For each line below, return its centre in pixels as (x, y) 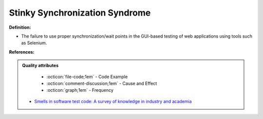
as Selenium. (34, 43)
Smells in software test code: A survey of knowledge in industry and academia (113, 101)
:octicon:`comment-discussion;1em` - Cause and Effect (102, 83)
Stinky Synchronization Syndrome (80, 13)
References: (22, 52)
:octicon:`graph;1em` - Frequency (80, 90)
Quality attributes (40, 65)
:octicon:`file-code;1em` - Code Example (87, 77)
